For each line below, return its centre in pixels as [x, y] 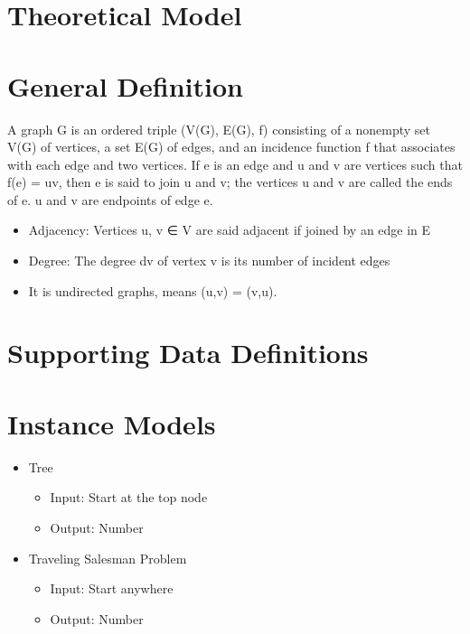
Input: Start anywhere [112, 588]
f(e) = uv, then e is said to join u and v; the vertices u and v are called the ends [230, 182]
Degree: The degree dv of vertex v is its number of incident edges [209, 261]
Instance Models [112, 423]
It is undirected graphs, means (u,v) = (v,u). [153, 290]
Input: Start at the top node [129, 497]
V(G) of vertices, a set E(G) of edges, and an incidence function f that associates [231, 147]
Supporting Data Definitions [188, 353]
